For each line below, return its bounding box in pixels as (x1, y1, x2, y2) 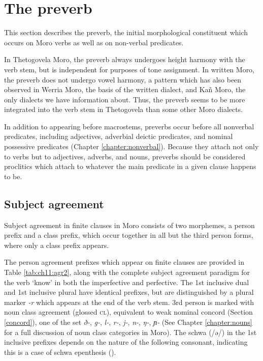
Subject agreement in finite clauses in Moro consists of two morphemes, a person (4, 219, 255, 230)
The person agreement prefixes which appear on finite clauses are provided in (4, 257, 245, 267)
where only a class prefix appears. (4, 239, 109, 250)
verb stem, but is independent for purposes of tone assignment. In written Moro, (4, 64, 255, 74)
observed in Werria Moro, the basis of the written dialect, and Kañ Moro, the (4, 84, 246, 95)
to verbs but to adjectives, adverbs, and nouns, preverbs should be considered (4, 151, 246, 161)
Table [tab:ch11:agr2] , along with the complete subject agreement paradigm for (4, 267, 250, 277)
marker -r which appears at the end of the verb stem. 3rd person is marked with (4, 296, 254, 307)
